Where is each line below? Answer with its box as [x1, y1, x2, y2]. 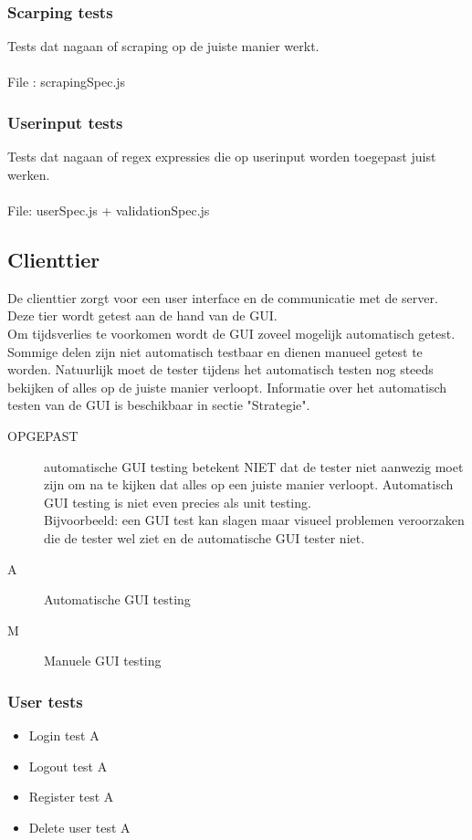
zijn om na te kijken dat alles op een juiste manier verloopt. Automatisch [44, 475, 454, 494]
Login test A [28, 726, 100, 745]
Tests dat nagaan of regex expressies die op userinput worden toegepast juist [7, 147, 436, 166]
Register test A [28, 787, 114, 806]
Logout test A [28, 756, 108, 775]
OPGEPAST [7, 425, 79, 445]
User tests [7, 689, 83, 712]
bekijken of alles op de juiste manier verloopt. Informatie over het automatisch [7, 377, 447, 396]
